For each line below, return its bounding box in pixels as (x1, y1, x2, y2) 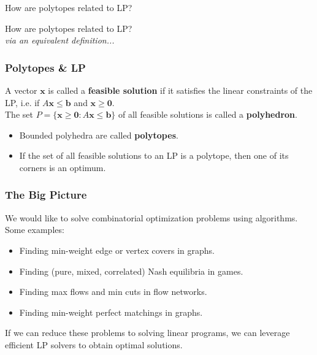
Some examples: (5, 223, 64, 236)
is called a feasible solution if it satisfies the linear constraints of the (48, 84, 313, 96)
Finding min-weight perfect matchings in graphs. (19, 305, 203, 318)
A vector (5, 84, 37, 96)
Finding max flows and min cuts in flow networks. (19, 285, 207, 298)
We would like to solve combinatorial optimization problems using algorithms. (5, 211, 298, 224)
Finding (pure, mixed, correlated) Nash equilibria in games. (19, 264, 243, 277)
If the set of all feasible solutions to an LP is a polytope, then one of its (19, 149, 289, 162)
